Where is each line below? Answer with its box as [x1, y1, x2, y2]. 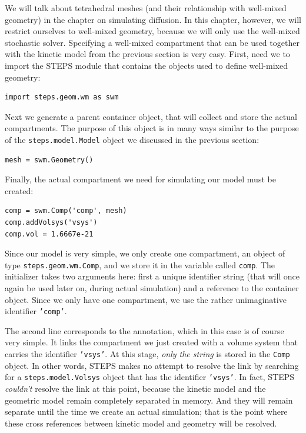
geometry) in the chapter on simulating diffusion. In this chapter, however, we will [5, 13, 301, 25]
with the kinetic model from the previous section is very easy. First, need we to [5, 48, 290, 60]
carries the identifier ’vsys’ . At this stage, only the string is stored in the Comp [5, 348, 290, 360]
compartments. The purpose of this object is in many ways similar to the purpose [5, 122, 299, 134]
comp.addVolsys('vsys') [5, 218, 98, 227]
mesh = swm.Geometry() [5, 155, 94, 164]
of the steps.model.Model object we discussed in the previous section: [5, 133, 260, 145]
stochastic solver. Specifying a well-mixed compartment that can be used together [5, 36, 300, 48]
